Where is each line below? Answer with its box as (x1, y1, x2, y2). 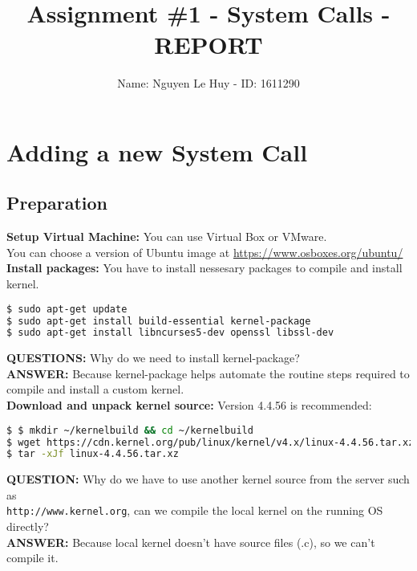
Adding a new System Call (6, 135, 308, 168)
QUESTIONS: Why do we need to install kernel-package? (6, 349, 300, 366)
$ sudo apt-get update (6, 303, 128, 315)
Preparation (6, 190, 107, 215)
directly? (6, 518, 49, 535)
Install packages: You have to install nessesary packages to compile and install (6, 259, 403, 276)
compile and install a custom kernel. (6, 381, 184, 398)
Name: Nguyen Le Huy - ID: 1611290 (117, 75, 300, 92)
